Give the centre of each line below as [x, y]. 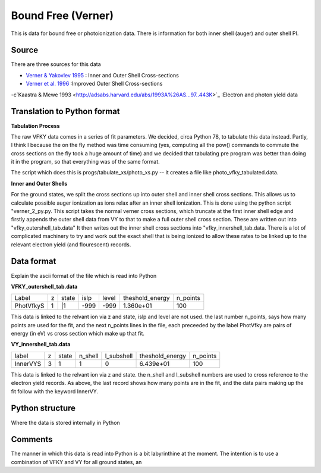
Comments [32, 439]
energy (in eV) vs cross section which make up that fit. [78, 334]
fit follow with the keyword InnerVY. [54, 391]
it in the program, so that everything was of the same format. [85, 162]
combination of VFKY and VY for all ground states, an [76, 462]
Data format [34, 261]
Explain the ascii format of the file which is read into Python [84, 275]
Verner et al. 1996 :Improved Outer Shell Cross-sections [94, 84]
